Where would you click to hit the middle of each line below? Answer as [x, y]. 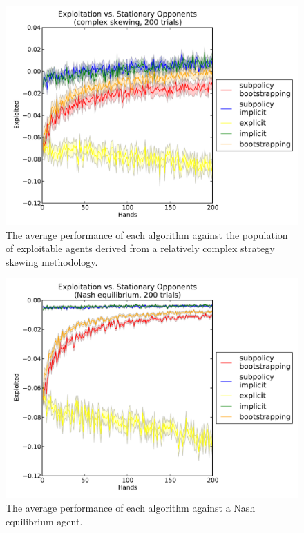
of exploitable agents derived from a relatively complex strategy [140, 248]
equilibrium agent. [44, 521]
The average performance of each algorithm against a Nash [131, 507]
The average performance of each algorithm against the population [147, 234]
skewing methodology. [52, 261]
